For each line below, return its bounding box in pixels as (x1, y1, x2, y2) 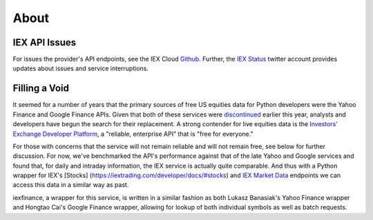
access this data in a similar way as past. (12, 181, 129, 189)
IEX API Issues (12, 37, 77, 48)
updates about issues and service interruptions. (12, 64, 149, 72)
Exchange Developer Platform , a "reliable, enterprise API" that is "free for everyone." (12, 130, 254, 138)
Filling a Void (12, 83, 69, 94)
